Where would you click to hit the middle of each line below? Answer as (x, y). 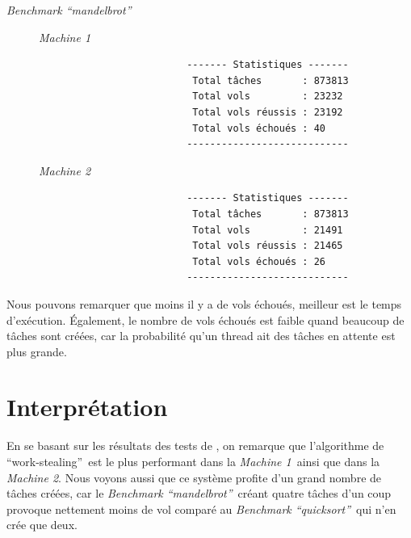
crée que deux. (42, 525)
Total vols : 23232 (268, 97)
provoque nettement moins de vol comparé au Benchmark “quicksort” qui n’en (201, 509)
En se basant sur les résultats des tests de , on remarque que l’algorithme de (195, 446)
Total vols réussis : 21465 (268, 246)
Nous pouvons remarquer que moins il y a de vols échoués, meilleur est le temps (204, 303)
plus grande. (37, 351)
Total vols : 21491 (268, 230)
